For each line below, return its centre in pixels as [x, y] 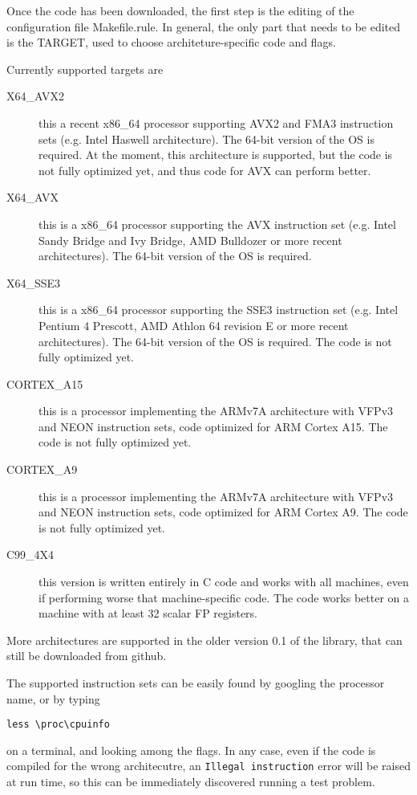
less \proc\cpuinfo [58, 725]
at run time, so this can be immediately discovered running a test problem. [191, 782]
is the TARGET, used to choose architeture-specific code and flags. [171, 42]
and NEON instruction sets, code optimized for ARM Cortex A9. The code [223, 512]
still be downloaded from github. [87, 656]
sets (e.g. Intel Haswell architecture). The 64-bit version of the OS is [206, 139]
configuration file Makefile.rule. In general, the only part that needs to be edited [204, 26]
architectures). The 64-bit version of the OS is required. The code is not [215, 341]
